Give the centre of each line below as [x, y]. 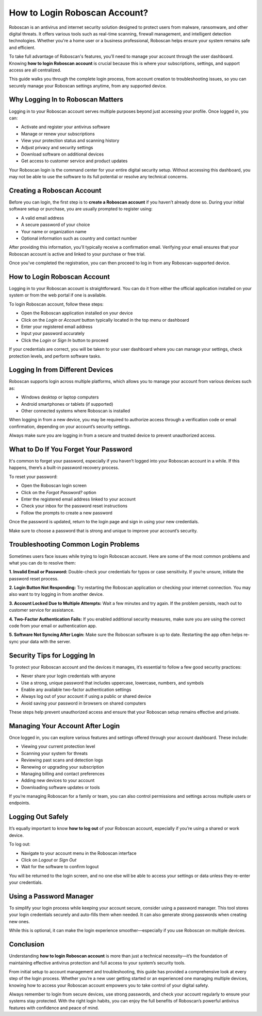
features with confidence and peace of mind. [54, 1008]
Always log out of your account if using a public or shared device [86, 696]
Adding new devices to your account [58, 780]
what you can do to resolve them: [42, 563]
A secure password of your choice [56, 225]
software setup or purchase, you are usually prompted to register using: [81, 209]
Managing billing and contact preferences [63, 774]
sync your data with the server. [40, 641]
